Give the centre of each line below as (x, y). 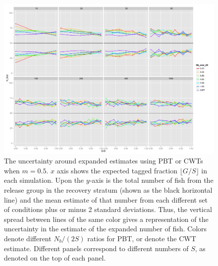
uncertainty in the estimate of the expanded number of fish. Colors (106, 229)
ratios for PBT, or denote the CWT (142, 239)
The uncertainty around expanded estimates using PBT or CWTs (104, 161)
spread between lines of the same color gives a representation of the (106, 219)
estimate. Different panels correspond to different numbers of (96, 248)
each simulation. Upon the (44, 180)
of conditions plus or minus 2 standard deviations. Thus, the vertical (108, 209)
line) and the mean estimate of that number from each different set (106, 199)
